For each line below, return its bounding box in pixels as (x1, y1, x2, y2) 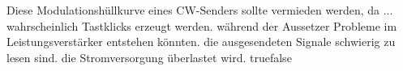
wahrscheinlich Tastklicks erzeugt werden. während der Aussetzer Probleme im (6, 17, 397, 34)
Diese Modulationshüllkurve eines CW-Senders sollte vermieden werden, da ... (6, 2, 393, 18)
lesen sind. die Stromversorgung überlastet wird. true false (6, 48, 292, 65)
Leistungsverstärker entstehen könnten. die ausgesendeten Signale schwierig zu (6, 33, 396, 50)
